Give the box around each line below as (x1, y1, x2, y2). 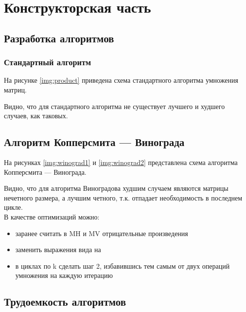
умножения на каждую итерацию (15, 270, 113, 280)
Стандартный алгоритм (4, 56, 91, 68)
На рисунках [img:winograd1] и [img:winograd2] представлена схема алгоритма (4, 157, 238, 167)
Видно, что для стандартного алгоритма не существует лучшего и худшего (4, 101, 225, 111)
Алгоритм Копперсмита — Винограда (4, 134, 185, 149)
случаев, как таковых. (4, 110, 68, 121)
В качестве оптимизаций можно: (4, 211, 100, 221)
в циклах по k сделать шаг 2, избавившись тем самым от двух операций (15, 260, 230, 271)
